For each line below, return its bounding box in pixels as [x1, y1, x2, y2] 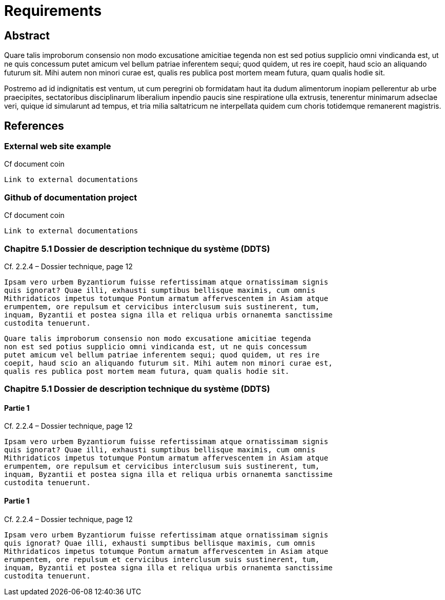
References [4, 119, 64, 132]
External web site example [4, 141, 111, 152]
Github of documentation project [4, 192, 137, 203]
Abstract [4, 29, 50, 42]
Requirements [4, 2, 102, 19]
